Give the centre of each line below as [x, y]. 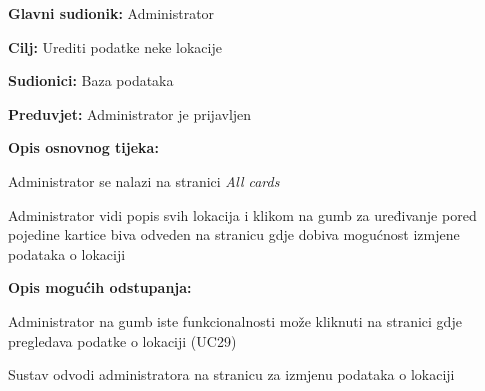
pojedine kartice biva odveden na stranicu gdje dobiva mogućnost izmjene [234, 234]
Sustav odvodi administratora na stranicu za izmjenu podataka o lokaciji [231, 374]
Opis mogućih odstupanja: [100, 287]
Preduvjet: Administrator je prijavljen [130, 113]
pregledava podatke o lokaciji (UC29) [122, 340]
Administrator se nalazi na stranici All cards [144, 180]
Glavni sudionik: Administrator [111, 13]
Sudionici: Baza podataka [91, 80]
